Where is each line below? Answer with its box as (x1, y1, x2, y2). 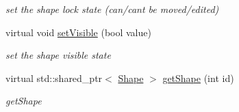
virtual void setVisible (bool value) (5, 25, 151, 39)
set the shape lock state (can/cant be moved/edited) (5, 2, 219, 16)
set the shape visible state (5, 48, 111, 62)
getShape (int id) (162, 70, 234, 85)
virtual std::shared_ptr (5, 70, 103, 85)
